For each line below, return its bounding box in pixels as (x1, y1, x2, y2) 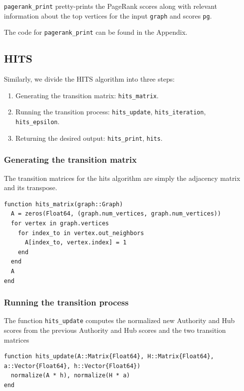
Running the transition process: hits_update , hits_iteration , (15, 107, 206, 117)
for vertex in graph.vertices (11, 219, 109, 227)
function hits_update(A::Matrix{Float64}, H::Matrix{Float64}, (4, 353, 214, 360)
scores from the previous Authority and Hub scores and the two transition (4, 325, 226, 335)
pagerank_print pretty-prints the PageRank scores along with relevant (4, 1, 217, 11)
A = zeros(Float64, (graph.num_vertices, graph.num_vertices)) (11, 210, 221, 217)
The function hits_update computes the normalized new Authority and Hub (4, 315, 235, 326)
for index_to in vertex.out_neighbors (18, 229, 144, 237)
